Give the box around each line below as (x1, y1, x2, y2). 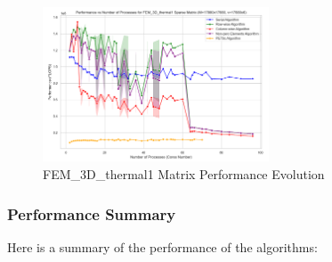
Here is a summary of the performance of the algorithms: (7, 237, 318, 256)
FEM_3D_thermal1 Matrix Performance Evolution (43, 164, 325, 183)
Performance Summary (7, 202, 176, 225)
